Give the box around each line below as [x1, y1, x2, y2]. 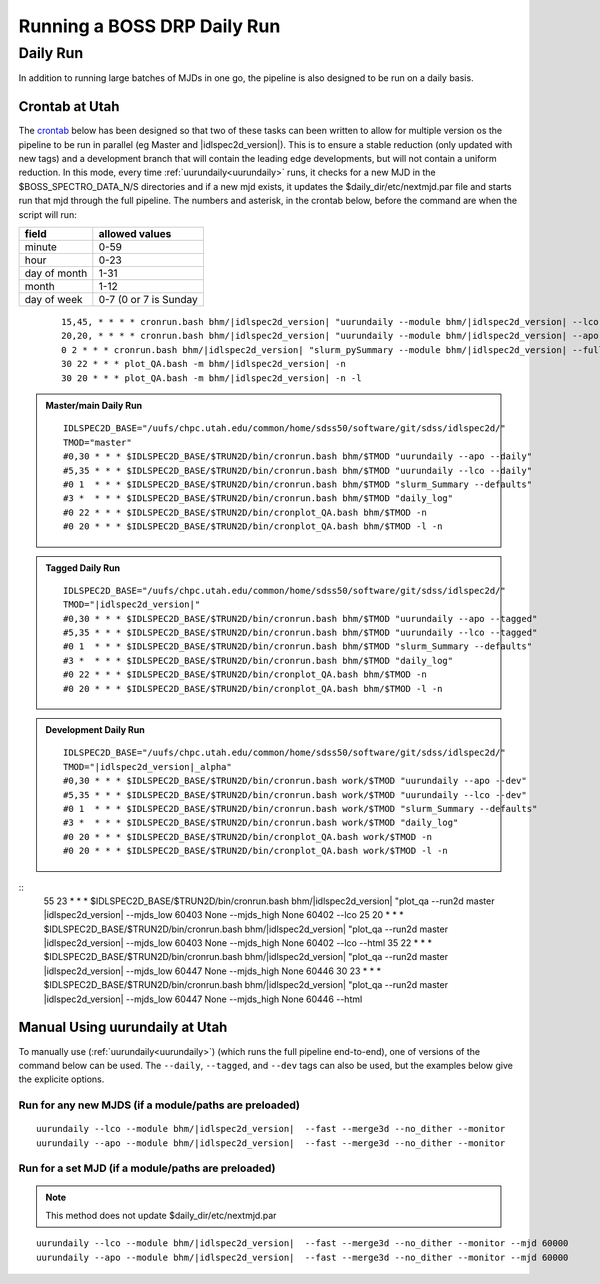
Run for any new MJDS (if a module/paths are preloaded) [18, 1098, 300, 1112]
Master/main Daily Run [45, 399, 143, 411]
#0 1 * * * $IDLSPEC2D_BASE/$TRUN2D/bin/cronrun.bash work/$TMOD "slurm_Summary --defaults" [63, 803, 538, 814]
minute [24, 240, 57, 254]
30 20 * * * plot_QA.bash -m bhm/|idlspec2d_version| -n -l [61, 372, 362, 384]
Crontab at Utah [18, 98, 120, 115]
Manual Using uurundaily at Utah [18, 1019, 228, 1036]
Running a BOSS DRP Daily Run [18, 15, 281, 37]
